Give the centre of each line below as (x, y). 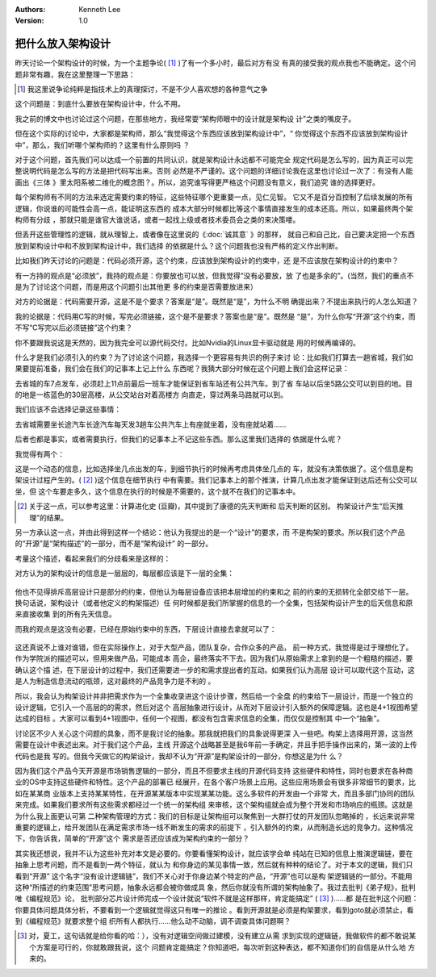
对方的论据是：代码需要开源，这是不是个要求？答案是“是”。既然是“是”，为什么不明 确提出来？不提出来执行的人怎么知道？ (217, 302)
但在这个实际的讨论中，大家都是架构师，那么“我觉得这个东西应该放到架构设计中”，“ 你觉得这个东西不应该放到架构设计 (212, 134)
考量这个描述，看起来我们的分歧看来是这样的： (93, 558)
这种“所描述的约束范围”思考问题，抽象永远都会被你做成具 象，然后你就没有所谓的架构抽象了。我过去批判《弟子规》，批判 (215, 887)
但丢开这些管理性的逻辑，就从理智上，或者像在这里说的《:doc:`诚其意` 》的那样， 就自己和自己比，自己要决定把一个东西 (215, 235)
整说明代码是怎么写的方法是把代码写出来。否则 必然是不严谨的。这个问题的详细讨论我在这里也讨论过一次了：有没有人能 (214, 171)
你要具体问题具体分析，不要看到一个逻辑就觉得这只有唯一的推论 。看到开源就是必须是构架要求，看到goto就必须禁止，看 (214, 910)
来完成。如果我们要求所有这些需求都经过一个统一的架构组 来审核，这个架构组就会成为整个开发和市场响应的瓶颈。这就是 (214, 805)
